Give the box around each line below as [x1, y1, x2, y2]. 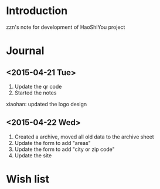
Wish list [6, 172, 50, 185]
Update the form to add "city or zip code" [14, 146, 115, 153]
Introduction [6, 4, 68, 18]
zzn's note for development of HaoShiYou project [6, 23, 125, 31]
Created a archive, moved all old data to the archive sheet [14, 133, 154, 140]
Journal [6, 44, 45, 58]
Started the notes [14, 89, 57, 96]
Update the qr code [14, 83, 62, 90]
